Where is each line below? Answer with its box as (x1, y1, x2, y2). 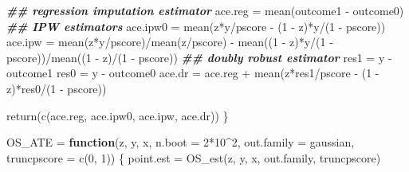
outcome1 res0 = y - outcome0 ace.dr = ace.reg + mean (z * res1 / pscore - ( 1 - (6, 64, 380, 81)
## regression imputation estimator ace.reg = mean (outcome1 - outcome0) (6, 2, 404, 18)
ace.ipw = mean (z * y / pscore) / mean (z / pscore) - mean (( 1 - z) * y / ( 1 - (6, 33, 333, 50)
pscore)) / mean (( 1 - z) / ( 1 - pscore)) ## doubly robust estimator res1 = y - (6, 49, 392, 65)
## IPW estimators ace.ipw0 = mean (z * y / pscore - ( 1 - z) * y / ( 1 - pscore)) (6, 18, 386, 34)
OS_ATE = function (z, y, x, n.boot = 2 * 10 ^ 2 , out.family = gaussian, (6, 134, 355, 150)
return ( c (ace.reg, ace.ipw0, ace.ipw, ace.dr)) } (6, 107, 229, 123)
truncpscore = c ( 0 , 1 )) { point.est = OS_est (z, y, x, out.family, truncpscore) (6, 149, 381, 166)
